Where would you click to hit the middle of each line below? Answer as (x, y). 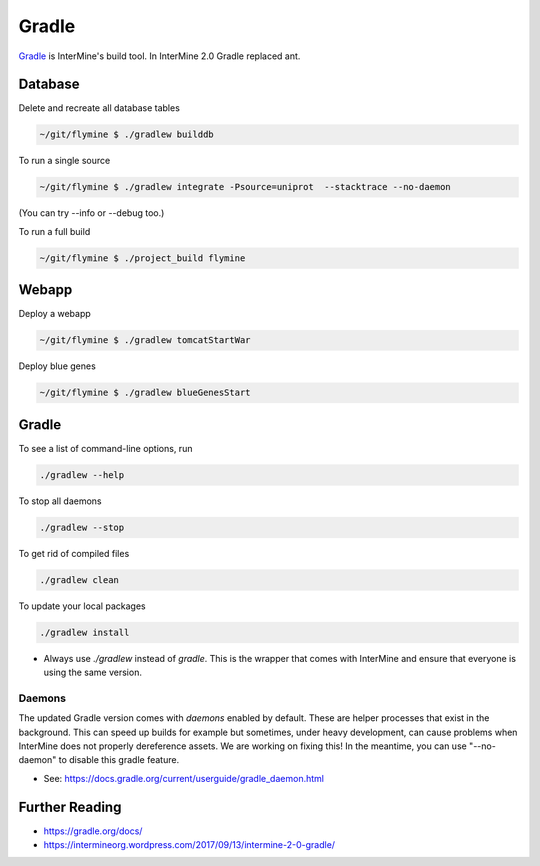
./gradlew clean (79, 579)
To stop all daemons (60, 501)
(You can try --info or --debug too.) (91, 213)
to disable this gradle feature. (119, 760)
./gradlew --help (82, 474)
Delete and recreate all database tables (99, 108)
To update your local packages (82, 606)
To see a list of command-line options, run (105, 448)
